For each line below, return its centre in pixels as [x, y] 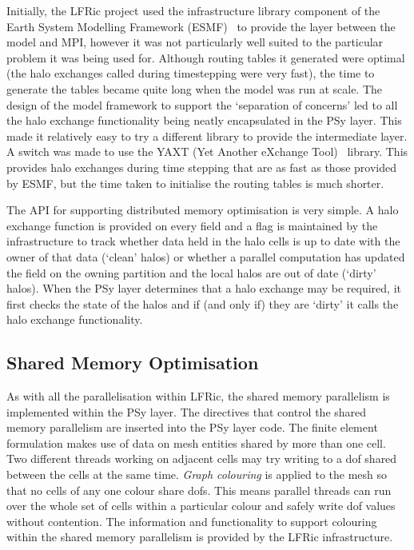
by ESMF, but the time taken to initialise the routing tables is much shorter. [195, 183]
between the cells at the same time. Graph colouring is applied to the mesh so [197, 474]
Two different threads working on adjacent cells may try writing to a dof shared [202, 458]
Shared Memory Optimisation [133, 363]
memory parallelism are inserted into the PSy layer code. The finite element [192, 427]
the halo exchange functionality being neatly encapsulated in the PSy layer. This [204, 120]
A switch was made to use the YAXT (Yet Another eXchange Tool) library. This [207, 151]
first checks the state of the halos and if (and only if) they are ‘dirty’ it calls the [203, 303]
